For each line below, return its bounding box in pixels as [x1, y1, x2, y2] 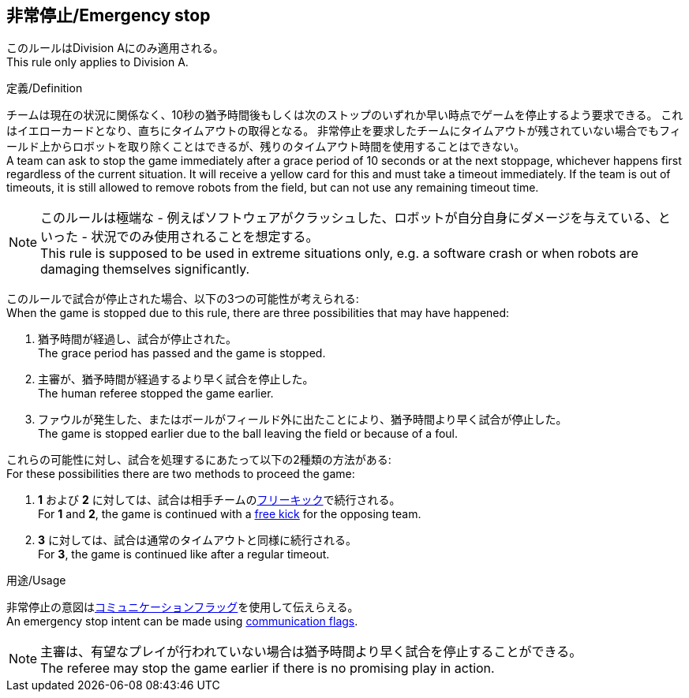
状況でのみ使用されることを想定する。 [91, 229, 319, 245]
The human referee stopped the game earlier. [38, 386, 274, 401]
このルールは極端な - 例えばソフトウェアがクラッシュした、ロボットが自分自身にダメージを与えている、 [40, 210, 658, 226]
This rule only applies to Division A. [6, 55, 189, 69]
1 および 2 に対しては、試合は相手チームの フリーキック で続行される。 [38, 493, 401, 507]
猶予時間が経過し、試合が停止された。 [38, 332, 237, 346]
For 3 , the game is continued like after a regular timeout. [38, 547, 330, 562]
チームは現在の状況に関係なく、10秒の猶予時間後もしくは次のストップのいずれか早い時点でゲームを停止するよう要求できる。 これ [6, 108, 683, 122]
